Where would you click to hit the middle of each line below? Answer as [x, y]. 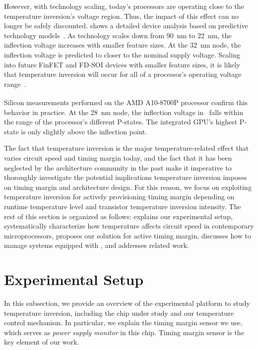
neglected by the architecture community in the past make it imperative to [118, 167]
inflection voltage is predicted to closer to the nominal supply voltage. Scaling [122, 54]
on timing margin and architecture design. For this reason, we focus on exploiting [128, 187]
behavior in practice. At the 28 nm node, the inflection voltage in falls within [124, 112]
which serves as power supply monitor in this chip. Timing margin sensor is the [124, 332]
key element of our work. [42, 342]
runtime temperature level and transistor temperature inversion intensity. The [123, 206]
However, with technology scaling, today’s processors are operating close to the [124, 6]
